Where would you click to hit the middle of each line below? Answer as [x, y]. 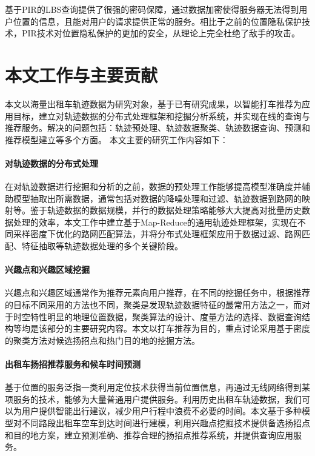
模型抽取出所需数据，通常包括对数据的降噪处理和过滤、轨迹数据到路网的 [157, 198]
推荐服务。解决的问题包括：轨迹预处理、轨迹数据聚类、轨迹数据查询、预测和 [157, 128]
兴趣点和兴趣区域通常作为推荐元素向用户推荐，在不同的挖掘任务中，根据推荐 [157, 293]
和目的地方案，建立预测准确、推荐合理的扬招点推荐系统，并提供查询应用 [149, 434]
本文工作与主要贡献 [81, 74]
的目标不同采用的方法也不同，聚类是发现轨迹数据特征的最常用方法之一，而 [153, 305]
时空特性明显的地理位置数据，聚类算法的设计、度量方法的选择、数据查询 [157, 316]
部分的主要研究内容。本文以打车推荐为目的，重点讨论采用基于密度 [178, 328]
